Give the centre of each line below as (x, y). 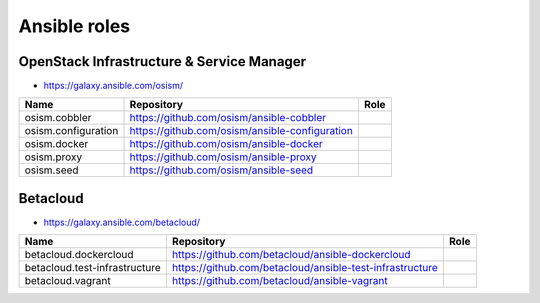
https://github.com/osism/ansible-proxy (223, 157)
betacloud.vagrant (68, 281)
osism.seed (51, 170)
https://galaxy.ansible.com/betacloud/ (121, 222)
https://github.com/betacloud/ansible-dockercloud (291, 255)
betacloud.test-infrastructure (93, 268)
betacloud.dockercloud (79, 255)
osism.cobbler (58, 118)
